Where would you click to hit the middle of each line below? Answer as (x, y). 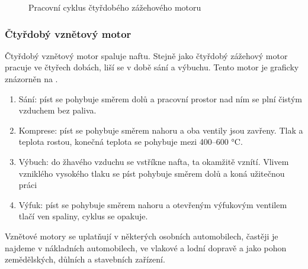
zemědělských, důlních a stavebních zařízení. (85, 259)
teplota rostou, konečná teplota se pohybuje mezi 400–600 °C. (131, 142)
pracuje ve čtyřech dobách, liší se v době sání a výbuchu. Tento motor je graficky (152, 67)
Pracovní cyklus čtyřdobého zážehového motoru (115, 7)
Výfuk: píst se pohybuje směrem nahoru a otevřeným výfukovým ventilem (153, 204)
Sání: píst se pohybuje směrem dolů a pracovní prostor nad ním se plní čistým (160, 98)
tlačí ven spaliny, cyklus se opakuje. (83, 216)
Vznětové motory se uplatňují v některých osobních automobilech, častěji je (142, 236)
